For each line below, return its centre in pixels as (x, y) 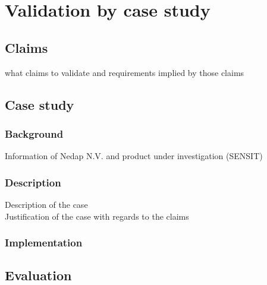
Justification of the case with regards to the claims (97, 216)
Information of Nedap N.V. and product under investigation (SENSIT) (134, 156)
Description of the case (46, 204)
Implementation (44, 243)
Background (34, 133)
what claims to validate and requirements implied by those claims (125, 72)
